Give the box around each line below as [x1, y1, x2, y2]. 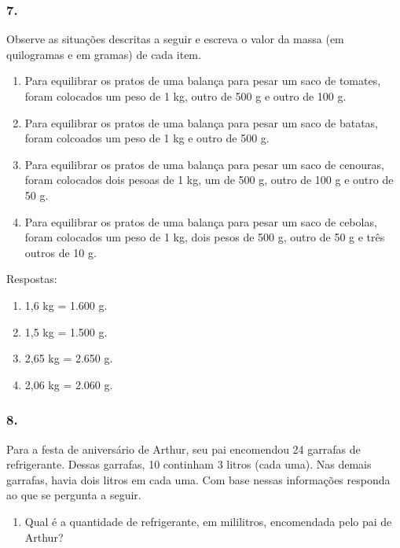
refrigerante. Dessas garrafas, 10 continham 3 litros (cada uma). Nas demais [6, 456, 372, 473]
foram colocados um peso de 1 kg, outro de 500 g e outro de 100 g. [24, 88, 347, 104]
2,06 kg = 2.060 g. [24, 376, 113, 392]
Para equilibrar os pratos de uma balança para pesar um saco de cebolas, [24, 213, 377, 230]
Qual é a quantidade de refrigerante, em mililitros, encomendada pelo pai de [24, 513, 392, 529]
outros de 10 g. [24, 244, 97, 260]
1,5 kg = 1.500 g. [24, 323, 108, 340]
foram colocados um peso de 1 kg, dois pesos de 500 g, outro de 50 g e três [24, 229, 385, 245]
